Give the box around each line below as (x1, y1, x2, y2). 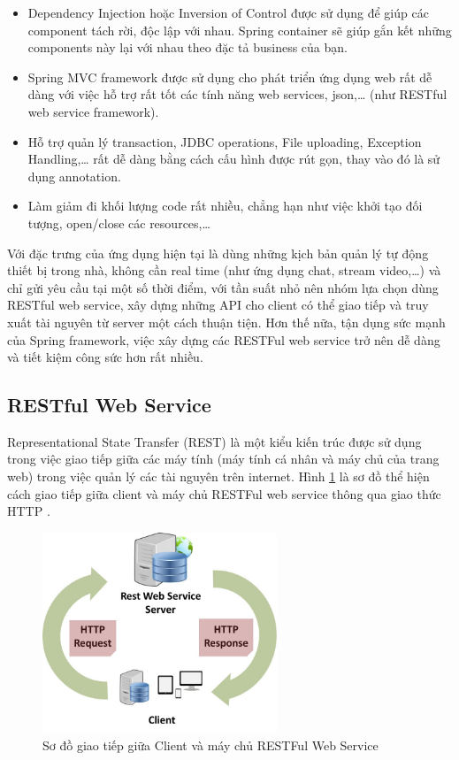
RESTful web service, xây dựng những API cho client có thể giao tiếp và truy (7, 296, 429, 314)
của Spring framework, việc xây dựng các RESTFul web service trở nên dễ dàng (7, 330, 440, 349)
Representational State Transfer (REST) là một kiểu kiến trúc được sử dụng (7, 432, 422, 450)
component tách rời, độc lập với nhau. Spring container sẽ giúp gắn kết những (27, 20, 452, 39)
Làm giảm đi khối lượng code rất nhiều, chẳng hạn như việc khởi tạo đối (27, 196, 423, 215)
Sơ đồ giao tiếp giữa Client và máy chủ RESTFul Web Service (42, 736, 379, 755)
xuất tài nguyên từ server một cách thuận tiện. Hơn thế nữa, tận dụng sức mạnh (7, 312, 446, 331)
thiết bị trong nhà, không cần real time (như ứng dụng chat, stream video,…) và (7, 261, 441, 280)
